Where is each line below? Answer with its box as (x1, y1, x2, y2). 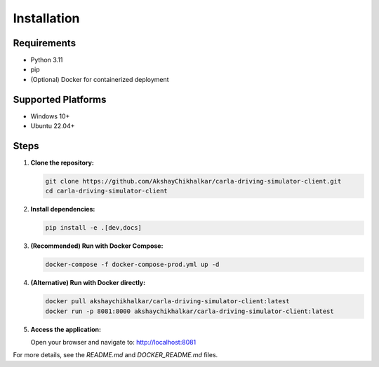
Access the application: (30, 325, 102, 333)
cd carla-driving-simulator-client (45, 187, 168, 195)
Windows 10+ (30, 112, 70, 120)
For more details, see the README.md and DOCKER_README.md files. (13, 351, 218, 359)
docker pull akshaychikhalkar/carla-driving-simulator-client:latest (45, 298, 290, 305)
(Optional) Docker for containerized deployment (30, 75, 169, 83)
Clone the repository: (30, 158, 94, 167)
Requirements (13, 37, 77, 49)
